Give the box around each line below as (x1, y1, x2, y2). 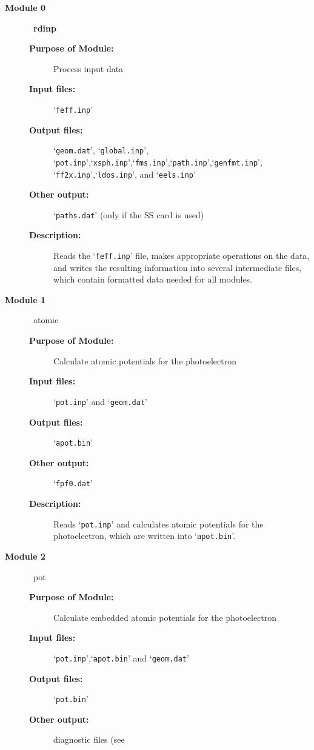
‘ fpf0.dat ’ (53, 477, 93, 489)
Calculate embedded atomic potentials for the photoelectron (53, 611, 277, 623)
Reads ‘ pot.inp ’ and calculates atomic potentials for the (53, 517, 264, 530)
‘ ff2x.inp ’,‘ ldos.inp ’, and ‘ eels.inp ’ (53, 167, 196, 180)
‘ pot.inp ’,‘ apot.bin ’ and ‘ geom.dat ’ (53, 651, 189, 664)
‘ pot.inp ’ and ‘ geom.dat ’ (53, 395, 147, 407)
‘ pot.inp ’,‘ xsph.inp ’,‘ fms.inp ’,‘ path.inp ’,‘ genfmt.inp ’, (53, 155, 262, 168)
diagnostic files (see (53, 733, 125, 746)
